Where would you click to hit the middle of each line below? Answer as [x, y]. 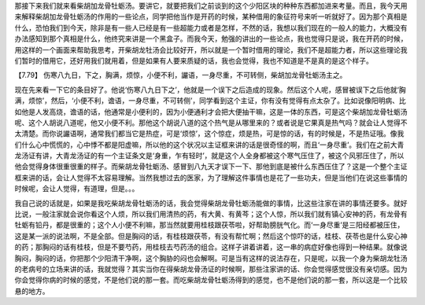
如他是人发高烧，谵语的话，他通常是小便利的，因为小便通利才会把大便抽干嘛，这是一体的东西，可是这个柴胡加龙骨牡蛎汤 [211, 112]
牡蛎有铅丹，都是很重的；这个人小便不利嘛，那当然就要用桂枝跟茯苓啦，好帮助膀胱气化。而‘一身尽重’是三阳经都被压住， [209, 225]
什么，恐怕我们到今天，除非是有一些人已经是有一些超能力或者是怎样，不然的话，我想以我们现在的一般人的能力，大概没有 [211, 28]
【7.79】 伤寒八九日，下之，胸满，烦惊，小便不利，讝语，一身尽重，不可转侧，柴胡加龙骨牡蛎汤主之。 [181, 75]
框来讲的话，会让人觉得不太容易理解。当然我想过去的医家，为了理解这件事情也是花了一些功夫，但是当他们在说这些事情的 [211, 178]
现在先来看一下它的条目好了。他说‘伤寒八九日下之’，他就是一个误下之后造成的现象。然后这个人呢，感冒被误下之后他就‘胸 [210, 90]
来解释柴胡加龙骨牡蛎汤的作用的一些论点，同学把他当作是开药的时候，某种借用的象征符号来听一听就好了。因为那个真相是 [211, 17]
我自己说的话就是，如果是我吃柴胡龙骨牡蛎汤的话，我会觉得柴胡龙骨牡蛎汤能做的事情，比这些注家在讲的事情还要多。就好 [211, 203]
